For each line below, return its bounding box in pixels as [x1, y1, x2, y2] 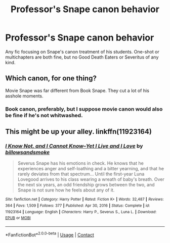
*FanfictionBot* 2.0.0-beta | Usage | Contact [5, 231, 95, 238]
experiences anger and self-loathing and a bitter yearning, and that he [17, 166, 164, 172]
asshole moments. [5, 92, 44, 99]
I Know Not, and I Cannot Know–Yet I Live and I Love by [5, 142, 143, 150]
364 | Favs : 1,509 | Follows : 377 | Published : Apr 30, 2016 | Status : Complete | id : [5, 203, 150, 208]
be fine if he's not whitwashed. [5, 112, 83, 119]
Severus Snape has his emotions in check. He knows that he [17, 160, 144, 166]
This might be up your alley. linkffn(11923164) [5, 127, 152, 136]
